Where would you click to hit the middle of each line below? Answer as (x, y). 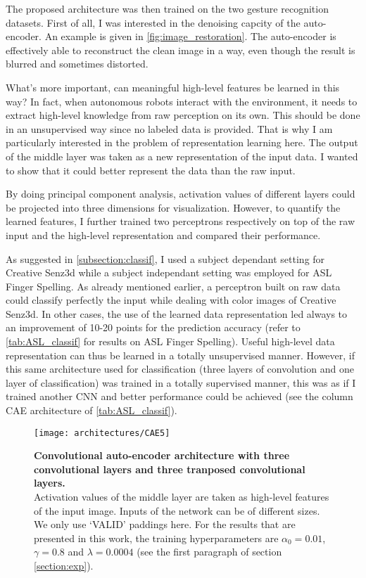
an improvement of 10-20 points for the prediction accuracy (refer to (153, 327)
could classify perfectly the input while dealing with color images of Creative (171, 300)
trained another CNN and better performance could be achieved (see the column (179, 396)
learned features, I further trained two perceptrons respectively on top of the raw (181, 221)
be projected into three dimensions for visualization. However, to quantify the (173, 207)
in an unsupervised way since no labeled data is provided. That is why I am (169, 128)
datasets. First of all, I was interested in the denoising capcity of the (153, 22)
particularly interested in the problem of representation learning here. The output (182, 142)
